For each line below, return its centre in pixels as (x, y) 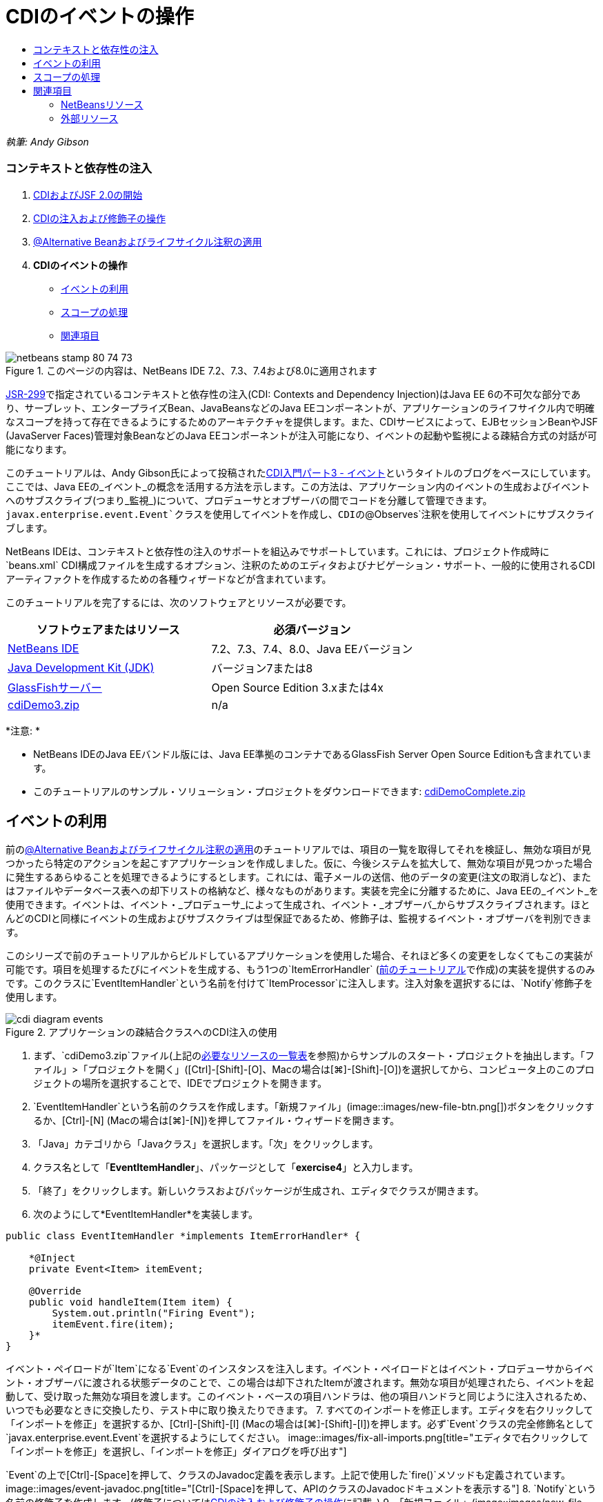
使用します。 (34, 997)
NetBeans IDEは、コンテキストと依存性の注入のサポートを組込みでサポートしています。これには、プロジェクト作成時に (278, 551)
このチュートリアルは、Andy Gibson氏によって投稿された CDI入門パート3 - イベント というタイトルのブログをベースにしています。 (301, 472)
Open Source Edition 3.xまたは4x (297, 687)
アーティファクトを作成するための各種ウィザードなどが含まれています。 (169, 579)
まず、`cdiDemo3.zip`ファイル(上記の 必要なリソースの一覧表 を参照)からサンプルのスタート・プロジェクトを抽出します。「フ (314, 1056)
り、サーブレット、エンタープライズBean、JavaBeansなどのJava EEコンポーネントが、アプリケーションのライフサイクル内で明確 (300, 408)
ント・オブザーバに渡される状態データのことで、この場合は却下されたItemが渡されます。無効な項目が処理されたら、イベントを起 (300, 1383)
